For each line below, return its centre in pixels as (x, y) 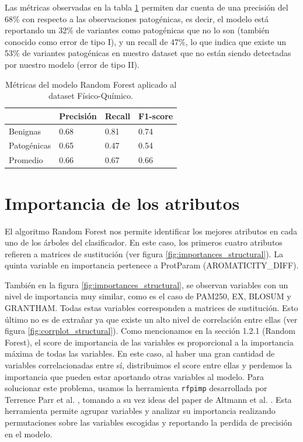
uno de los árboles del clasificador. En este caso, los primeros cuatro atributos (144, 242)
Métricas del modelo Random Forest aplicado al (91, 84)
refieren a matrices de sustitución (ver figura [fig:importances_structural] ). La (144, 253)
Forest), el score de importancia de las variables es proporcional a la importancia (149, 342)
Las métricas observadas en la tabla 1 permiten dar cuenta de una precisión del (147, 7)
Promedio (26, 160)
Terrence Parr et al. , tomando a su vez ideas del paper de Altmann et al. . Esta (148, 399)
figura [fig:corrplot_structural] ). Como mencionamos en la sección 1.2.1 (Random (150, 331)
